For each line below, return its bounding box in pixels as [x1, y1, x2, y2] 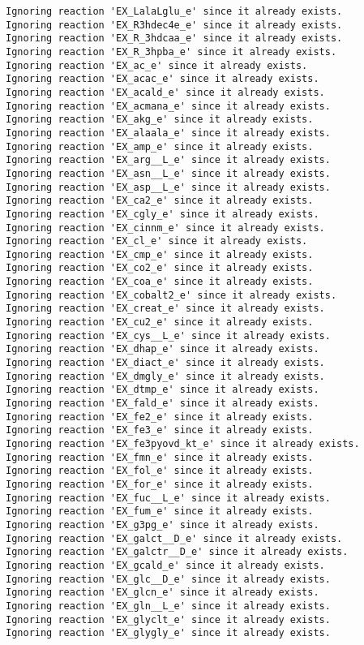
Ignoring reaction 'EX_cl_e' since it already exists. [6, 235, 308, 247]
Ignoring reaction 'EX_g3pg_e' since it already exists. [6, 518, 319, 531]
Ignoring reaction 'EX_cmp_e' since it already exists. [6, 248, 314, 260]
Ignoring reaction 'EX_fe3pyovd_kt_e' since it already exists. [6, 438, 360, 449]
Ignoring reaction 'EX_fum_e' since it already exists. [6, 505, 314, 518]
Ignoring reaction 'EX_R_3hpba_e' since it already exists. [6, 45, 337, 58]
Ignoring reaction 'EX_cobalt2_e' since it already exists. [6, 289, 337, 301]
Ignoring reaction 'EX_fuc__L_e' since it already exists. [6, 492, 331, 504]
